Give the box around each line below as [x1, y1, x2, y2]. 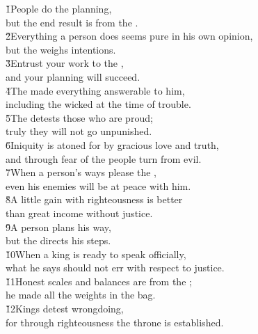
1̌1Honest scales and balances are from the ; [6, 273, 192, 288]
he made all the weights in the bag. [6, 287, 156, 302]
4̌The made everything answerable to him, [6, 83, 185, 97]
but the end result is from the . [6, 15, 138, 29]
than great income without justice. [6, 205, 153, 220]
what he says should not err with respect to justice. [6, 260, 225, 275]
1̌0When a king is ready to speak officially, [6, 246, 186, 261]
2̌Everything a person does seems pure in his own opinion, [6, 29, 253, 43]
